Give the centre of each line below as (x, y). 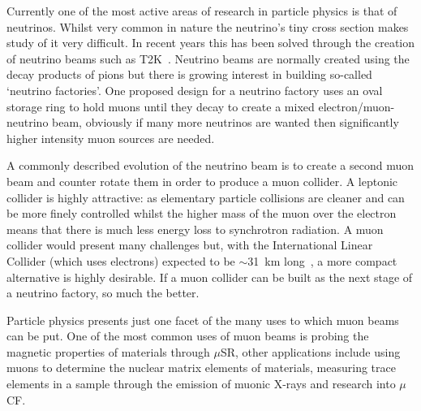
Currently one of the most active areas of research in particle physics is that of (202, 11)
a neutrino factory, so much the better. (103, 293)
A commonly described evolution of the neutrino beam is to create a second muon (210, 165)
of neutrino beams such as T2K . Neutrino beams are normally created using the (208, 58)
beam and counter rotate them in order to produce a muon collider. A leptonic (202, 181)
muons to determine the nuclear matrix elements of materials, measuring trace (201, 368)
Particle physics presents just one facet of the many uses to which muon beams (203, 320)
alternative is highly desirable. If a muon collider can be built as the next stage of (210, 277)
